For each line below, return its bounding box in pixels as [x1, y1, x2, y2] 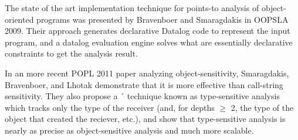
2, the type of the [231, 101, 294, 113]
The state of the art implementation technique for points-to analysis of [5, 2, 259, 13]
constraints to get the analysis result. [5, 47, 138, 60]
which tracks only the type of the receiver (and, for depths [5, 101, 215, 113]
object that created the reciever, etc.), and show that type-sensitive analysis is [5, 113, 286, 125]
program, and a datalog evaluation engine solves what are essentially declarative [5, 36, 293, 48]
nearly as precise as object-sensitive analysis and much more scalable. [5, 124, 254, 136]
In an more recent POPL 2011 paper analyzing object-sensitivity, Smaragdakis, [5, 66, 289, 79]
